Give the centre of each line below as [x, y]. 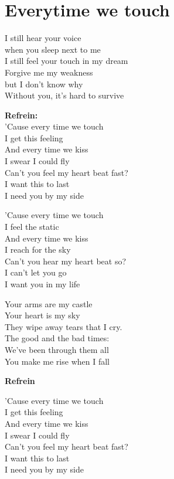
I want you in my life [42, 284]
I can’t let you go [36, 272]
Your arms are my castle [49, 303]
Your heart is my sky [42, 315]
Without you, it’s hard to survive [64, 95]
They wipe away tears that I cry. [64, 326]
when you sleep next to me [53, 49]
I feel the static [32, 227]
